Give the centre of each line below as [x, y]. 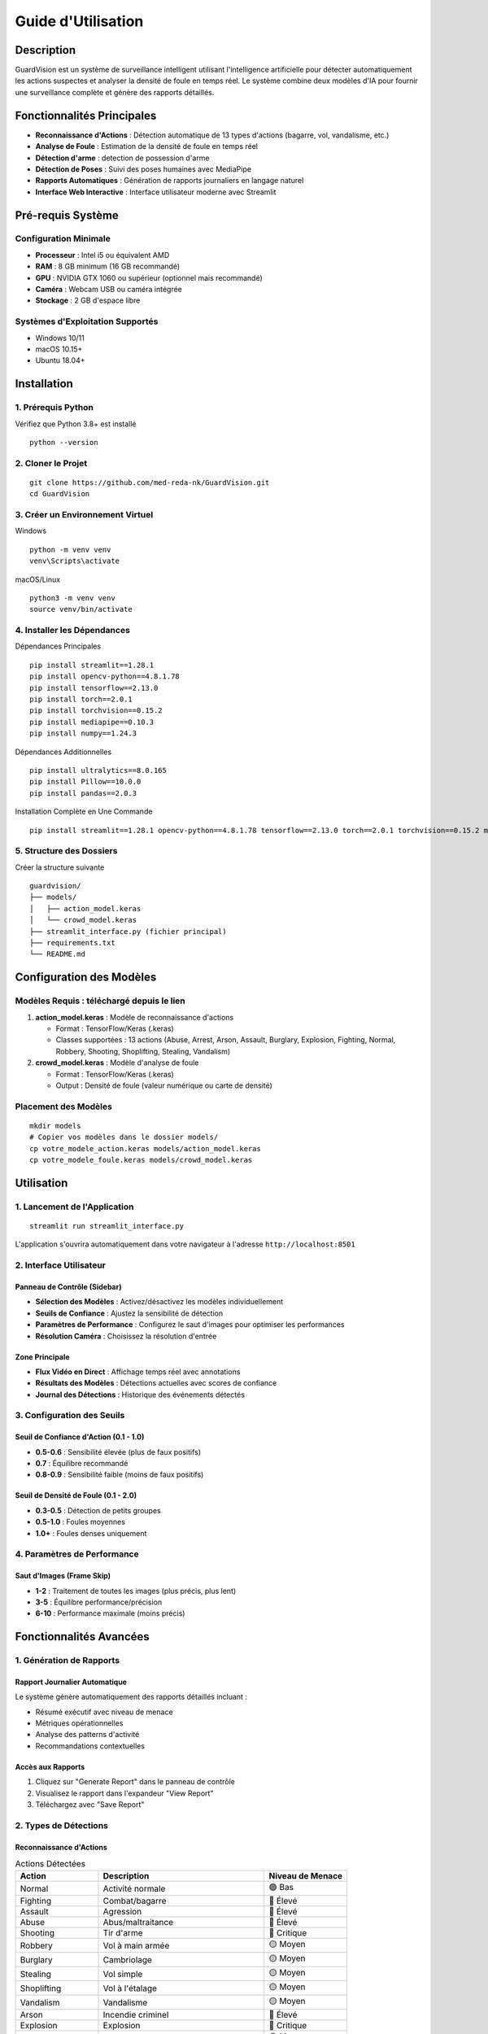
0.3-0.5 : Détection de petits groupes [98, 1510]
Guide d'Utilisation [79, 21]
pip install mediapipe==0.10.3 [92, 722]
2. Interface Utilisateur [60, 1265]
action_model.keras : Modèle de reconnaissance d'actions [135, 1017]
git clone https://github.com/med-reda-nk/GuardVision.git [150, 482]
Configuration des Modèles [86, 978]
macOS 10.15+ [59, 349]
